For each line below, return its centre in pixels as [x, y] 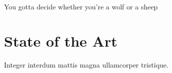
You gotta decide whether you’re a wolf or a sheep [81, 6]
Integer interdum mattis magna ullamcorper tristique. [86, 64]
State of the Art [61, 40]
